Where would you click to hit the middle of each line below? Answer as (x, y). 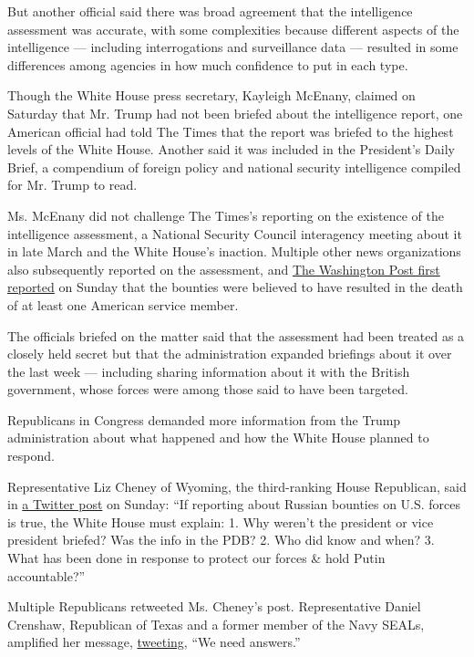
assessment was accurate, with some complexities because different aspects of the (233, 29)
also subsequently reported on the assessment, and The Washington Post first (224, 269)
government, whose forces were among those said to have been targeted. (208, 389)
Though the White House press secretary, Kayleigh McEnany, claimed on (211, 95)
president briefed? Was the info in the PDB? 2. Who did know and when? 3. (221, 540)
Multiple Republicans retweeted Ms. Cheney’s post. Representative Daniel (214, 606)
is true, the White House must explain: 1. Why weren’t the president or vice (221, 521)
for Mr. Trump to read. (72, 185)
